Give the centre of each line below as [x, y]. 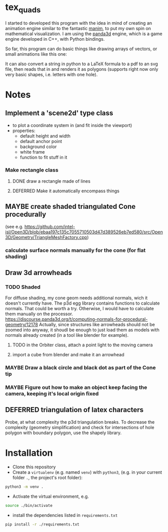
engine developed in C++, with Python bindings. [55, 39]
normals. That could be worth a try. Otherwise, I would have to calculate [79, 309]
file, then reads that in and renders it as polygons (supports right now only [82, 69]
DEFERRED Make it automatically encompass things [66, 191]
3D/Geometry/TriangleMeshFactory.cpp [46, 237]
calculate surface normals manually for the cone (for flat [75, 250]
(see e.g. [14, 226]
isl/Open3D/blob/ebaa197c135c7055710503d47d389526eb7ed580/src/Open [84, 232]
